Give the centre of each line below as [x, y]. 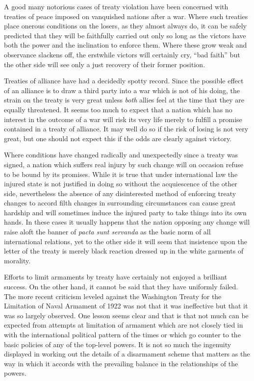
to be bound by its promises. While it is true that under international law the [121, 174]
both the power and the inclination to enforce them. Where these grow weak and [126, 45]
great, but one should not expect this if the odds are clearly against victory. [118, 138]
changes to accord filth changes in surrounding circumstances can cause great [120, 203]
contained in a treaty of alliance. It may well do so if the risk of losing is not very [126, 129]
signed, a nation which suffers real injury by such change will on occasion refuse [124, 164]
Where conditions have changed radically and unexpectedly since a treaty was [121, 155]
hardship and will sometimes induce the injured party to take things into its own [125, 212]
